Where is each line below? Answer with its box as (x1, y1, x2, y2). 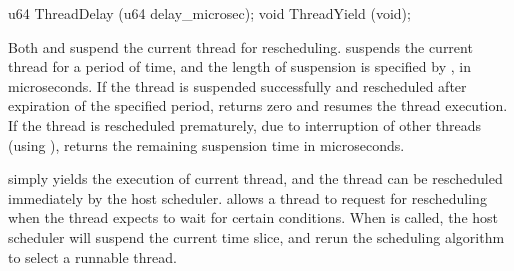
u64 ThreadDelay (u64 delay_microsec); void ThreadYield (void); (8, 3, 411, 23)
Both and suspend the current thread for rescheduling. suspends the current (8, 36, 473, 57)
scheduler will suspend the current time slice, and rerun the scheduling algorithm (8, 226, 505, 247)
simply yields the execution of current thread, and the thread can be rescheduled (8, 168, 503, 189)
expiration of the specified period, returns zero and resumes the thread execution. (8, 95, 508, 116)
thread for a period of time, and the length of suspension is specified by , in (8, 56, 471, 77)
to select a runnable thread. (8, 246, 177, 267)
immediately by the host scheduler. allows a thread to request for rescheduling (8, 187, 487, 208)
